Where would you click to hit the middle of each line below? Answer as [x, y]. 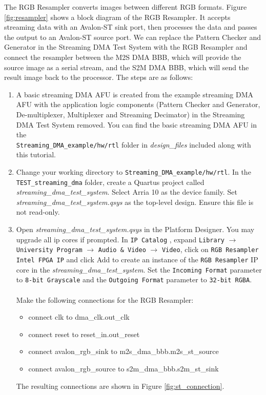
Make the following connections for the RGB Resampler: [105, 299]
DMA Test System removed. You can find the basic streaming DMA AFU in [136, 124]
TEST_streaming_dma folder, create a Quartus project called [110, 182]
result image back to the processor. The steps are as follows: [99, 77]
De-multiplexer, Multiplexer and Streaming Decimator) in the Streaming [130, 114]
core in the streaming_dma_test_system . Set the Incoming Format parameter [139, 269]
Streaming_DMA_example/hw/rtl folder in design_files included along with [134, 144]
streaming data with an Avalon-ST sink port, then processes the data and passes [131, 27]
